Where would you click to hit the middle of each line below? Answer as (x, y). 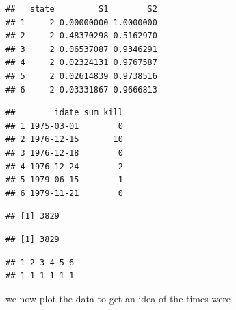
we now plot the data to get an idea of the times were (118, 298)
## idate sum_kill (64, 113)
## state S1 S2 (81, 9)
